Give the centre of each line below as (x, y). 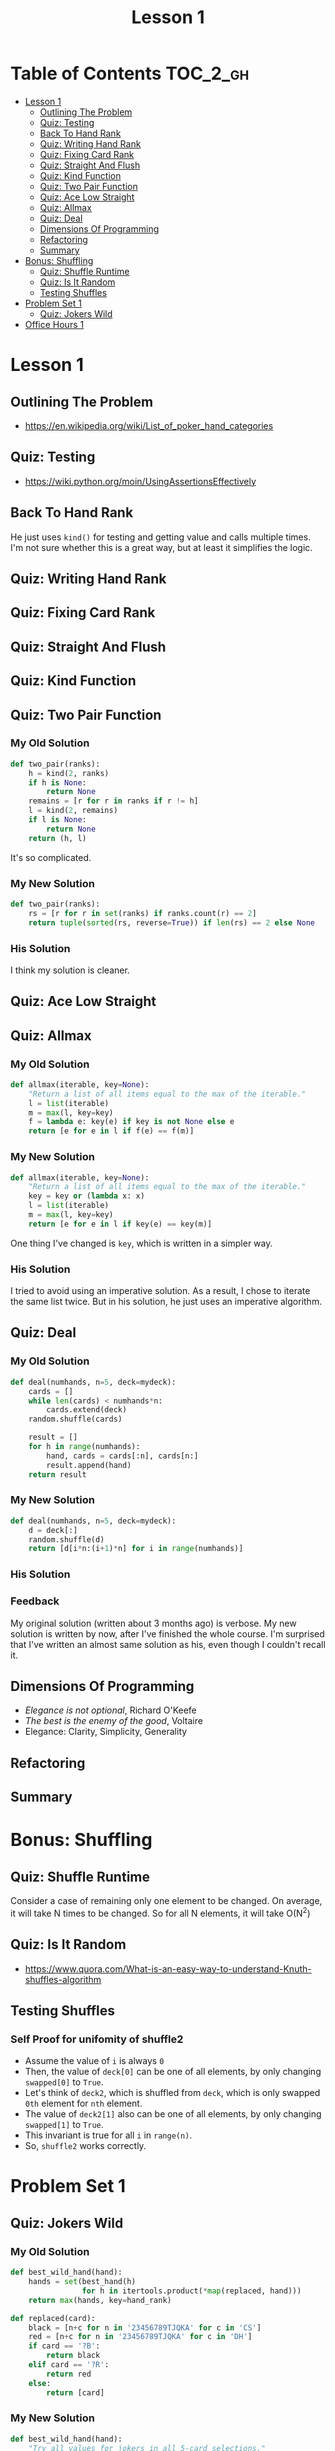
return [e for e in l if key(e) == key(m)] (120, 1224)
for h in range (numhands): (84, 1447)
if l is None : (57, 820)
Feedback (35, 1601)
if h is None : (57, 782)
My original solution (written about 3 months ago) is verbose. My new (153, 1623)
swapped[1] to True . (64, 2125)
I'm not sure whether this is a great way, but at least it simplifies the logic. (161, 547)
